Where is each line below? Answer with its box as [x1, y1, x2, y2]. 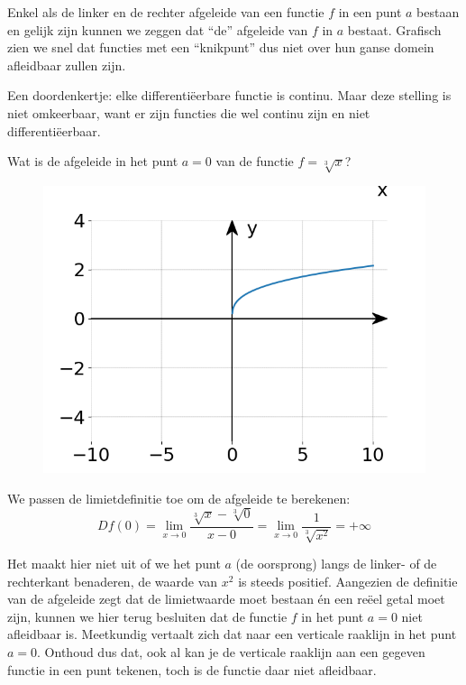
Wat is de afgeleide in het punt [7, 152, 178, 171]
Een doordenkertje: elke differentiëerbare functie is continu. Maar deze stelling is [7, 86, 452, 105]
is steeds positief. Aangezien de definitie [238, 571, 458, 590]
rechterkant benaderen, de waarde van [7, 571, 218, 590]
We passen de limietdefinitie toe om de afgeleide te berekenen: [7, 488, 351, 507]
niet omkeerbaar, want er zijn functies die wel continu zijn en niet [7, 103, 370, 122]
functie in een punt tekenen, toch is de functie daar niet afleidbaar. [7, 660, 377, 679]
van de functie [215, 152, 294, 171]
